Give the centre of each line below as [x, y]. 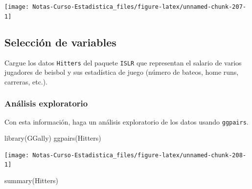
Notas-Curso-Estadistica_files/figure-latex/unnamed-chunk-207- [139, 7]
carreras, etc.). [26, 81]
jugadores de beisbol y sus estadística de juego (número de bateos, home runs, [122, 72]
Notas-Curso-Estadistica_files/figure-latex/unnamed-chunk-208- [139, 155]
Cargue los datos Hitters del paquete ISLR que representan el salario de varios [123, 62]
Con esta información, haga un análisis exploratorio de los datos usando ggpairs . [126, 121]
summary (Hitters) [31, 180]
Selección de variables [60, 42]
